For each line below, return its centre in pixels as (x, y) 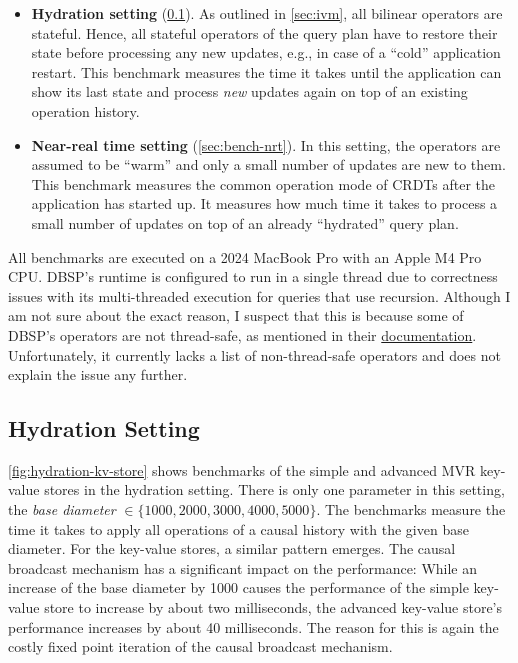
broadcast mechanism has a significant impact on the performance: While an (243, 567)
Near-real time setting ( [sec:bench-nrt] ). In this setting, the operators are (266, 144)
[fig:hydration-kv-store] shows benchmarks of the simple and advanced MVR (242, 469)
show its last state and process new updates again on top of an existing (249, 91)
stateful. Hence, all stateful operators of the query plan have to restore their (264, 32)
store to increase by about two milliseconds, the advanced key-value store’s (273, 607)
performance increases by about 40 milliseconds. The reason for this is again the (253, 626)
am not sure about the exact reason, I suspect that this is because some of (236, 315)
